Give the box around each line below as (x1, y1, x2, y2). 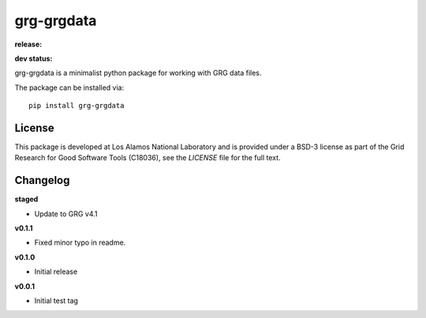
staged (14, 194, 39, 204)
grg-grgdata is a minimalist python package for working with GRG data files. (14, 68, 262, 78)
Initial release (34, 267, 78, 276)
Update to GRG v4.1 (34, 209, 98, 219)
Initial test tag (34, 296, 79, 305)
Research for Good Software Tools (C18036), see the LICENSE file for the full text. (14, 153, 281, 163)
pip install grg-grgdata (28, 101, 125, 110)
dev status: (14, 54, 53, 63)
